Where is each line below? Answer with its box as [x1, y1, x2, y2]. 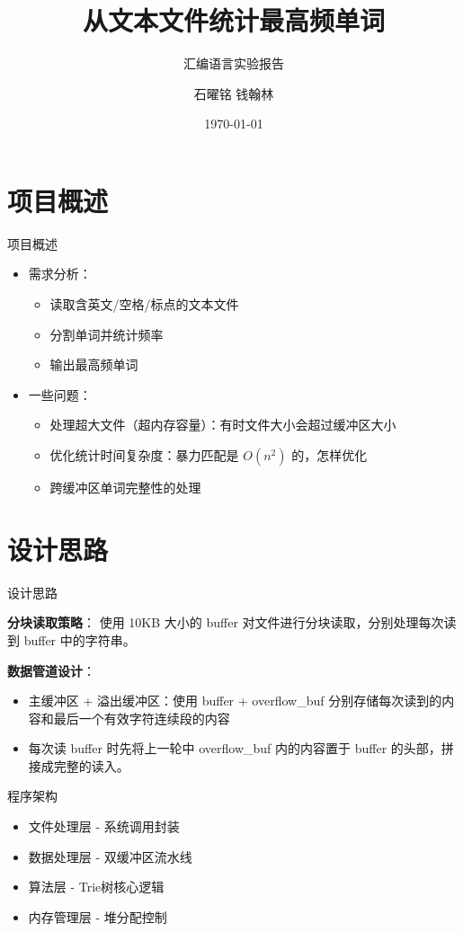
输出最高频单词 [49, 355, 138, 374]
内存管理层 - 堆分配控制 [28, 907, 167, 926]
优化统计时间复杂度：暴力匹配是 [49, 446, 239, 464]
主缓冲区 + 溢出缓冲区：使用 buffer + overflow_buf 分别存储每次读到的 [28, 691, 442, 710]
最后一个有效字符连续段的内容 [53, 708, 230, 727]
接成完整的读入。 [28, 756, 129, 775]
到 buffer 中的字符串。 [7, 630, 136, 649]
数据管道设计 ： [7, 661, 95, 679]
